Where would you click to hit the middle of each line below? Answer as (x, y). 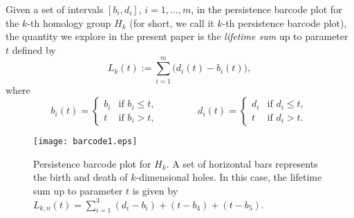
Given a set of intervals (55, 9)
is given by (155, 190)
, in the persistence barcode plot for (267, 9)
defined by (34, 49)
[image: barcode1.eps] (85, 142)
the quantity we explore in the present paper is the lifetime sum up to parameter (177, 36)
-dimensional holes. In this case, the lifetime (229, 177)
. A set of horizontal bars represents (242, 163)
